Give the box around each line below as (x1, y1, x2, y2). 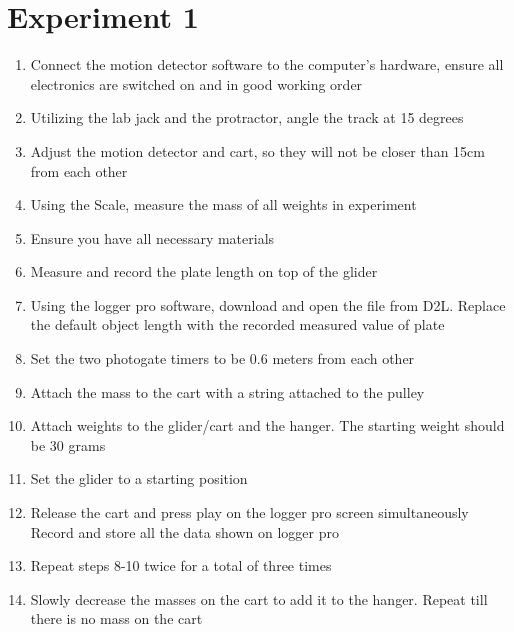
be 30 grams (30, 434, 106, 455)
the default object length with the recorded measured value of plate (30, 314, 445, 335)
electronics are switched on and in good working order (30, 73, 363, 94)
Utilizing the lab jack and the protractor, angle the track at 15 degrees (30, 107, 464, 128)
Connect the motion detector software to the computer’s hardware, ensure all (30, 54, 504, 75)
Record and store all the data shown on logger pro (30, 521, 339, 542)
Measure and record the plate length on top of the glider (30, 261, 378, 282)
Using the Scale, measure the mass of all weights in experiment (30, 194, 417, 215)
